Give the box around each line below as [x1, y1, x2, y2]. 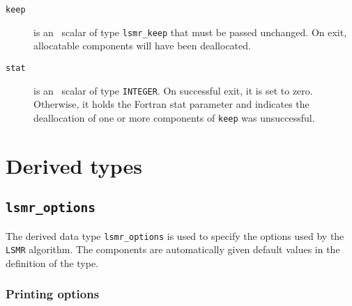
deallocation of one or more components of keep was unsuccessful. [33, 110, 315, 124]
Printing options [6, 285, 100, 303]
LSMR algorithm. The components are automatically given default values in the [6, 242, 340, 257]
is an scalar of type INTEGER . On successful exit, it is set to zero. [33, 83, 313, 97]
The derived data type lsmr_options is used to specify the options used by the [6, 228, 344, 243]
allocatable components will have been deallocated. [33, 38, 251, 53]
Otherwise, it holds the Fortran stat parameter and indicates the [33, 97, 309, 111]
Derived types [6, 151, 143, 179]
